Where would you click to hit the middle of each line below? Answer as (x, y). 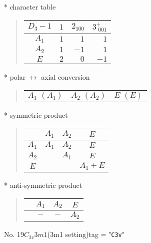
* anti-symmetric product (43, 185)
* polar (15, 77)
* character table (30, 7)
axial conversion (65, 77)
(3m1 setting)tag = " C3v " (86, 234)
